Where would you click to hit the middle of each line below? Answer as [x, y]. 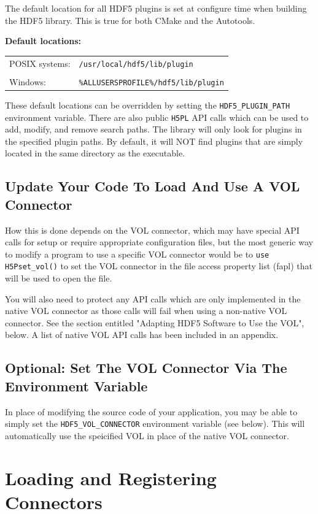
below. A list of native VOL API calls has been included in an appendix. [142, 335]
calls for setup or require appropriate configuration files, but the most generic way [159, 242]
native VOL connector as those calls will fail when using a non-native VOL [146, 311]
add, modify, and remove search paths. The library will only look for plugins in [153, 129]
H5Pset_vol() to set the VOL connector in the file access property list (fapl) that [159, 266]
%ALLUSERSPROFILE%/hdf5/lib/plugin [151, 82]
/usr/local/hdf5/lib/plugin [136, 64]
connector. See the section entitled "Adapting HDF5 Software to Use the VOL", [155, 322]
